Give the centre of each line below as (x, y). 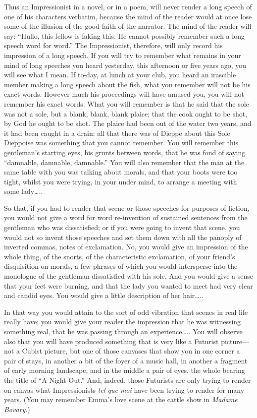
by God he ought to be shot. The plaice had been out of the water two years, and (128, 123)
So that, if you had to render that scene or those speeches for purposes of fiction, (127, 208)
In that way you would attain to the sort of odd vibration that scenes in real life (126, 312)
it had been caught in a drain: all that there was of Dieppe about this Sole (117, 133)
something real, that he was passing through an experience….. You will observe (123, 331)
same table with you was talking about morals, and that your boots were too (121, 172)
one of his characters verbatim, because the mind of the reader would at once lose (128, 16)
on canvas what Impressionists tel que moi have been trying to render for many (124, 389)
